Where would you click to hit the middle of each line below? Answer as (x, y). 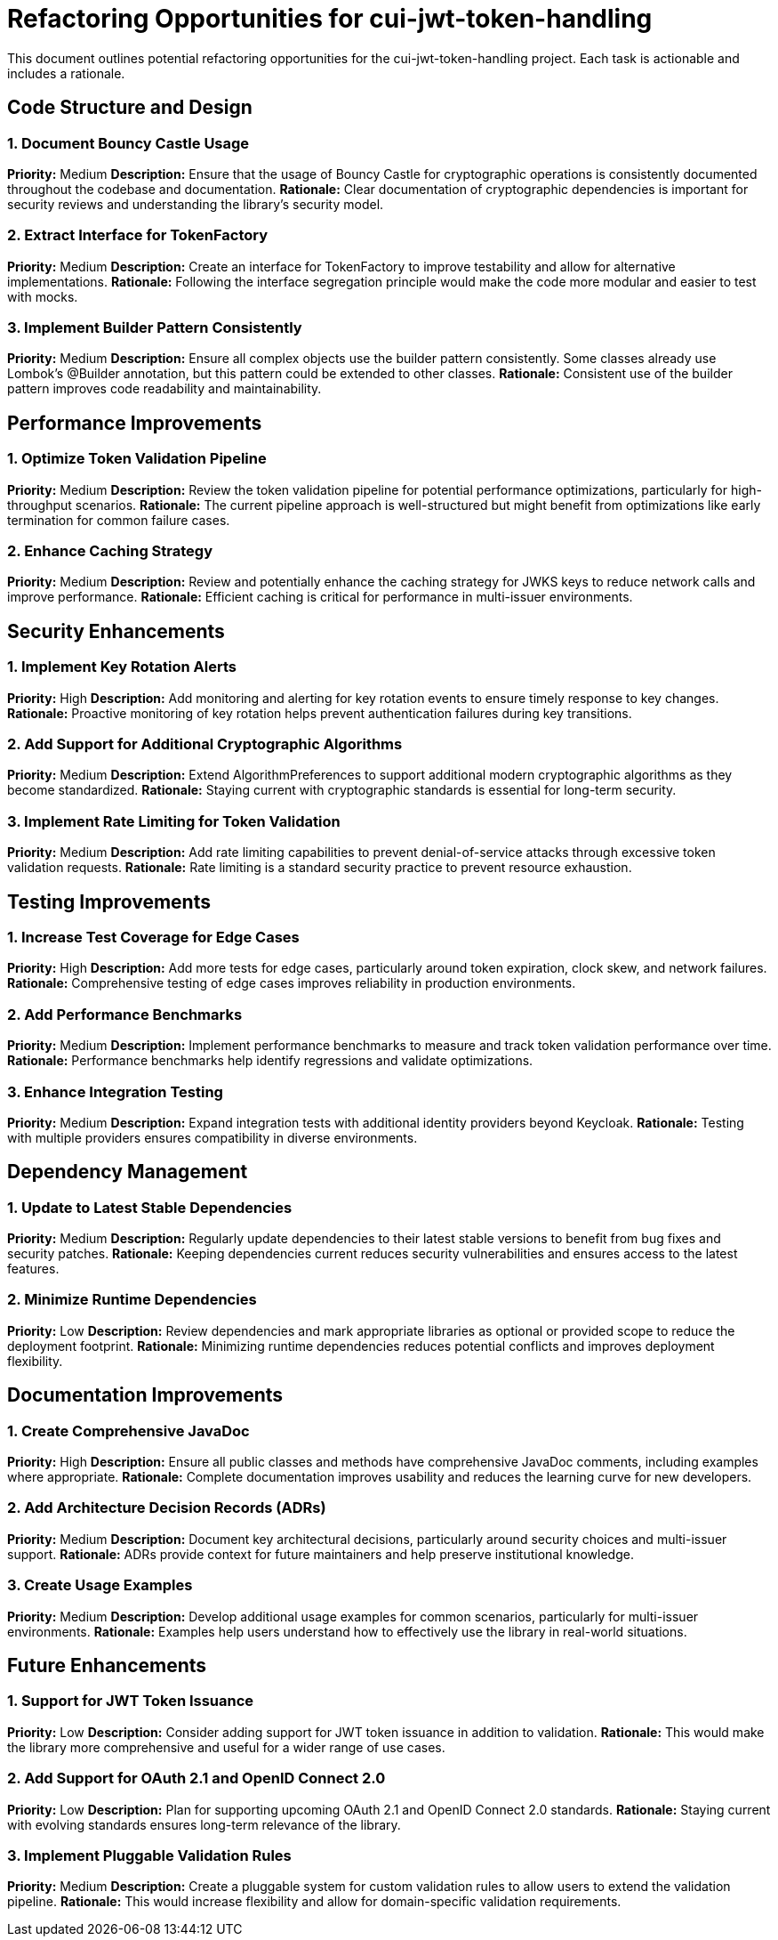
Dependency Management (128, 1172)
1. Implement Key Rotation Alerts (122, 667)
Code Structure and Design (130, 108)
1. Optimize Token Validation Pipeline (137, 459)
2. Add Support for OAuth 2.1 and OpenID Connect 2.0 (197, 1778)
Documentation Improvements (145, 1395)
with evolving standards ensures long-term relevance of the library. (204, 1824)
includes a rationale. (66, 73)
